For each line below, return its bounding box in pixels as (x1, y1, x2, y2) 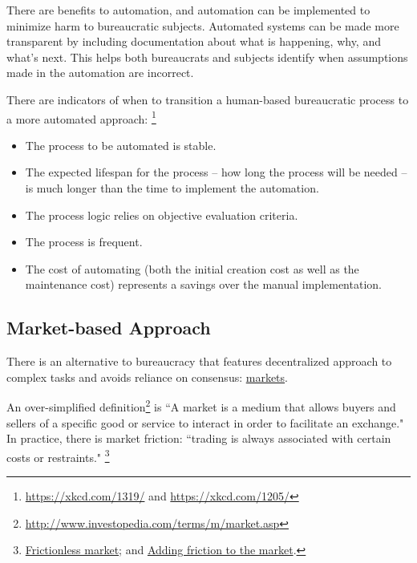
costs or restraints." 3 (6, 446, 110, 465)
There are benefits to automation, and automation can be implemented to (6, 2, 370, 18)
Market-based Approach (6, 315, 211, 340)
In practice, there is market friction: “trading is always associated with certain (6, 430, 391, 447)
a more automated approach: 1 (6, 107, 156, 127)
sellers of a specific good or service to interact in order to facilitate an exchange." (6, 414, 404, 431)
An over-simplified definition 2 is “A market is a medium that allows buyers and (6, 396, 396, 415)
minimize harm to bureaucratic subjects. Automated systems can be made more (6, 17, 399, 34)
